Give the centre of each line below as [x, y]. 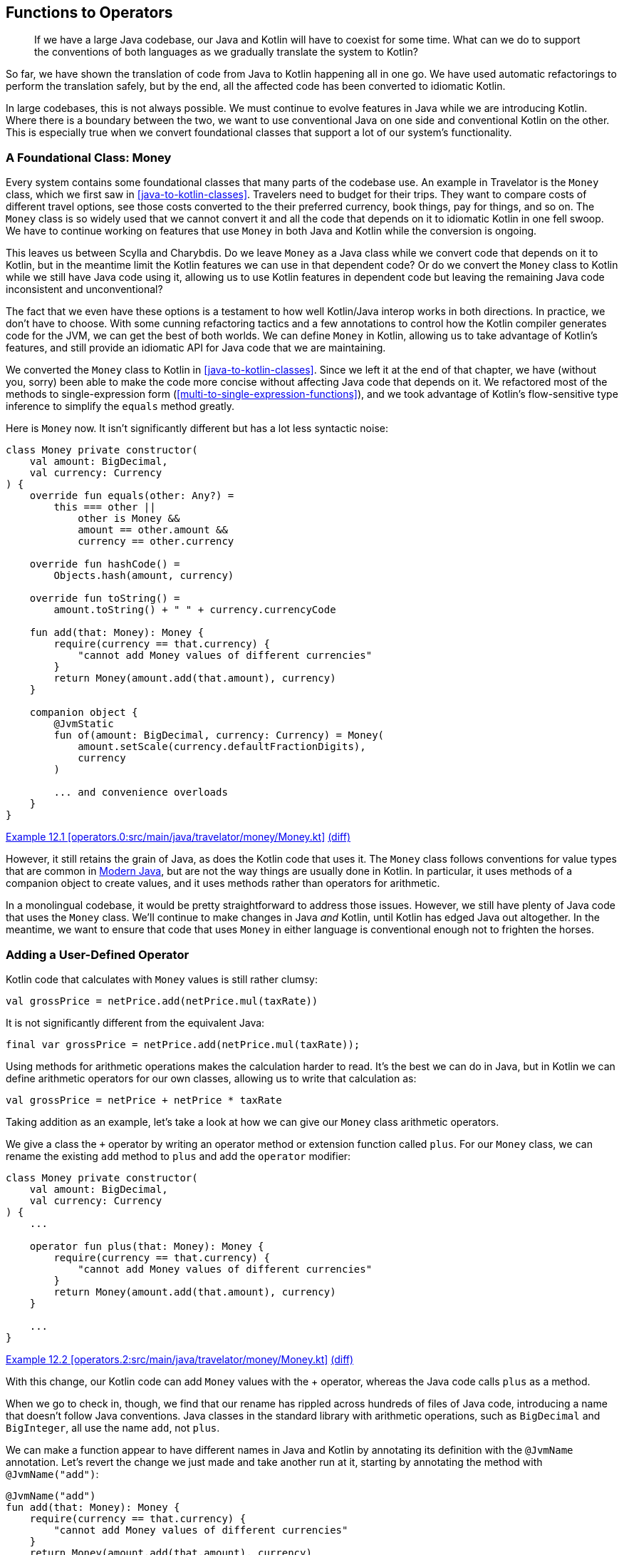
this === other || [105, 507]
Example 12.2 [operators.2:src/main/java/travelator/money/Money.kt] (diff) [180, 1359]
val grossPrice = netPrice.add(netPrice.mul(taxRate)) [162, 1001]
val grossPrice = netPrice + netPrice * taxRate [144, 1100]
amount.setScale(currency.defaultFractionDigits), [222, 747]
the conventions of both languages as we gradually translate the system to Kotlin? [226, 52]
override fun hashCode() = [105, 564]
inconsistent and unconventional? [84, 289]
